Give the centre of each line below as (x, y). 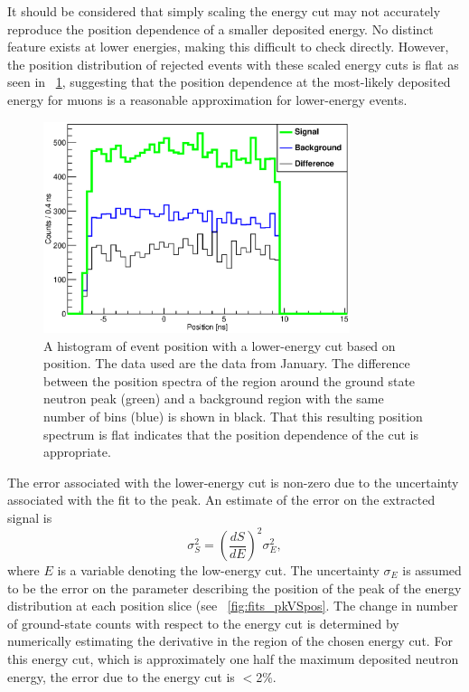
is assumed (432, 570)
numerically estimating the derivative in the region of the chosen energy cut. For (230, 641)
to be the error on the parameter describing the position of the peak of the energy (234, 588)
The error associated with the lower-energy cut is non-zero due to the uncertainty (233, 482)
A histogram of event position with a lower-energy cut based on (220, 345)
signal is (30, 517)
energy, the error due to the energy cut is (121, 676)
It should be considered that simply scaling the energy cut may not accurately (224, 11)
